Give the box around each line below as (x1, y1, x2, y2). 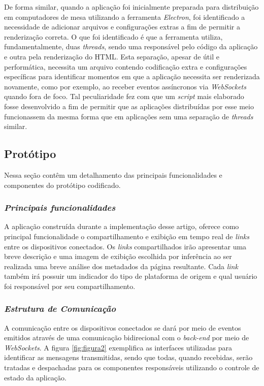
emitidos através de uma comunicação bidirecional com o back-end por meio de (4, 332, 249, 343)
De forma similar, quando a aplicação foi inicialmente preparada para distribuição (4, 2, 259, 12)
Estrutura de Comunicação (4, 302, 116, 315)
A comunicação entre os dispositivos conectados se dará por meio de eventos (4, 322, 241, 333)
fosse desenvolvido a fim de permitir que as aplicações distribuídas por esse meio (4, 101, 254, 111)
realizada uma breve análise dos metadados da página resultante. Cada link (4, 261, 238, 271)
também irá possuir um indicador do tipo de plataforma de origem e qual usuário (4, 271, 257, 281)
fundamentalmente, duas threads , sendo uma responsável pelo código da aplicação (4, 41, 258, 52)
